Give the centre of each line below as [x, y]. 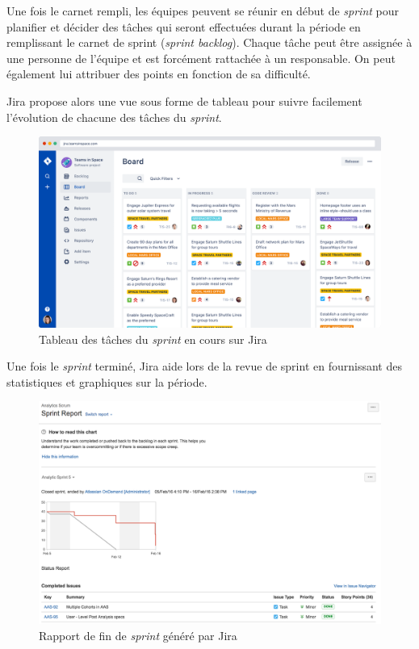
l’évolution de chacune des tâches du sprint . [114, 117]
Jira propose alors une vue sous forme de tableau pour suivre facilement [184, 100]
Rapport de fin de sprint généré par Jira [138, 635]
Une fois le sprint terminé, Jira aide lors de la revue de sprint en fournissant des [204, 366]
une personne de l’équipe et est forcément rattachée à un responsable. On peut [201, 58]
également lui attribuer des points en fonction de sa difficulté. [159, 74]
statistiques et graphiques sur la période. [107, 381]
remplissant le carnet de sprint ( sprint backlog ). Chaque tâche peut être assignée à [209, 42]
